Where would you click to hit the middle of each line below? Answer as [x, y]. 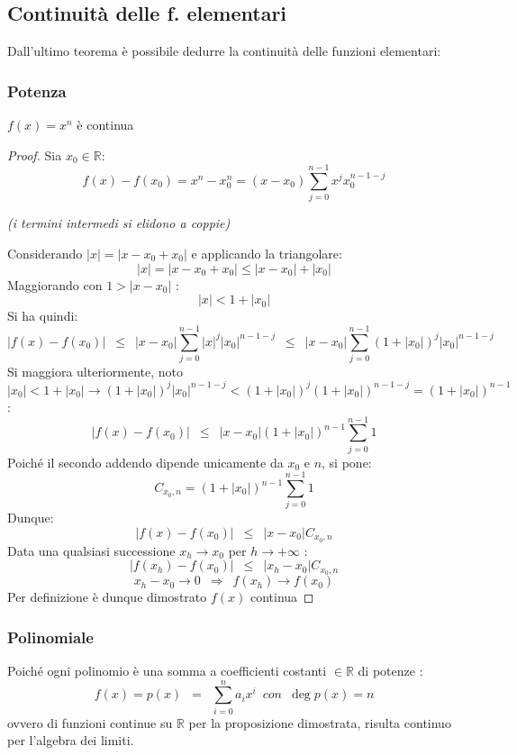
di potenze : [390, 671]
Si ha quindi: [43, 316]
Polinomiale [50, 637]
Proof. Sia [35, 155]
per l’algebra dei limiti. [71, 740]
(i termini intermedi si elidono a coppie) [119, 223]
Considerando [45, 253]
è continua [105, 125]
